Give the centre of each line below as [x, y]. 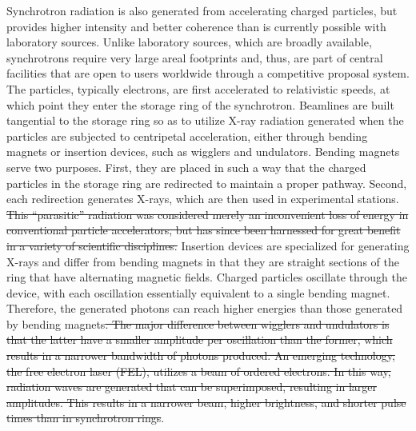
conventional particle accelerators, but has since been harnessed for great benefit [204, 230]
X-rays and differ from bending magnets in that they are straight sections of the [203, 261]
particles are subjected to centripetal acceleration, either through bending [187, 136]
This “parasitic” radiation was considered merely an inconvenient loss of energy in [208, 214]
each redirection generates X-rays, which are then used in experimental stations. [203, 199]
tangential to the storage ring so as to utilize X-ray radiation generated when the [205, 120]
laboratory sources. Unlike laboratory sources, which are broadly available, [189, 42]
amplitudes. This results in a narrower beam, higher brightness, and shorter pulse [206, 402]
